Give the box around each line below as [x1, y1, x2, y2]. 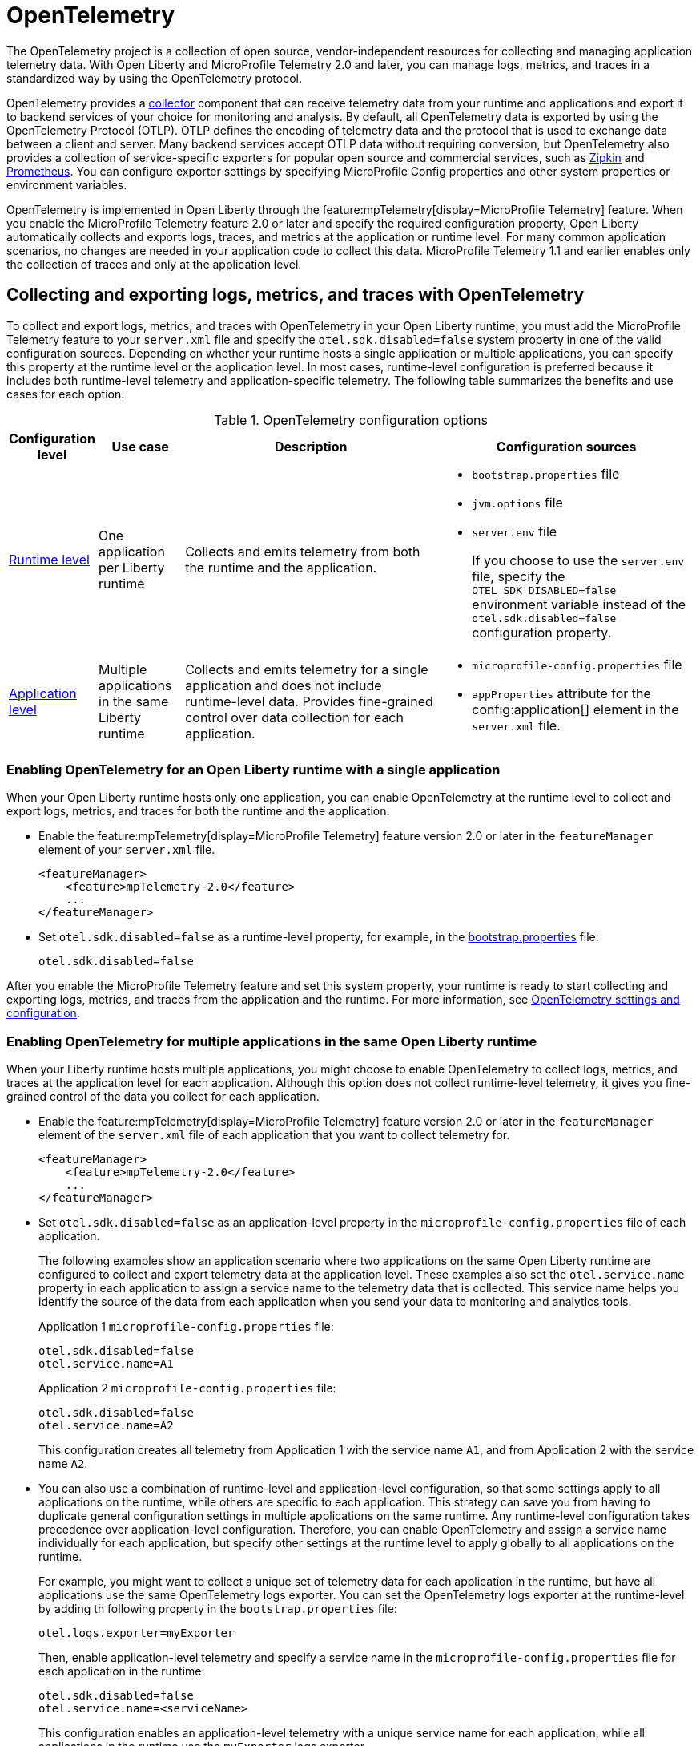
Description [275, 438, 348, 455]
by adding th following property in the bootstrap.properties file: [38, 1602, 397, 1616]
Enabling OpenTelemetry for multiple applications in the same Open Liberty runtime [6, 1033, 537, 1049]
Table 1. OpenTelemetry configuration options [214, 411, 488, 428]
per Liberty [99, 559, 165, 576]
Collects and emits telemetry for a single [185, 661, 428, 677]
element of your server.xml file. [38, 843, 215, 857]
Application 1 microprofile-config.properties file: [38, 1320, 334, 1334]
